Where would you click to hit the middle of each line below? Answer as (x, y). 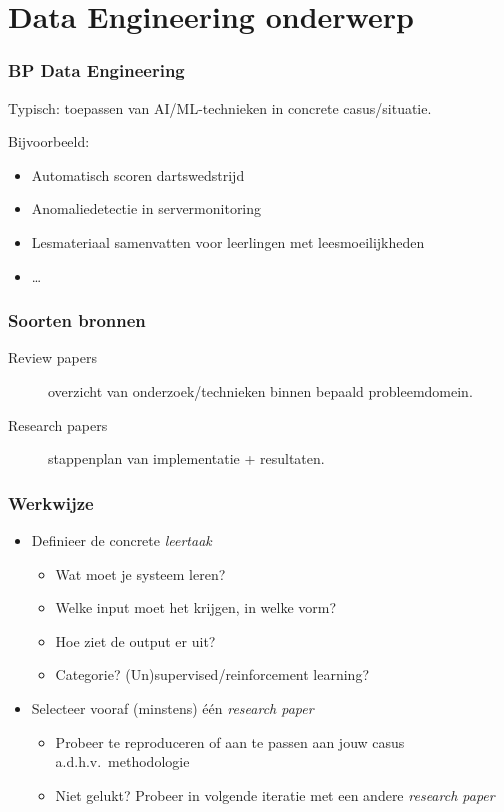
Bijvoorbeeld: (49, 141)
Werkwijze (51, 502)
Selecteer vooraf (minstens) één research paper (172, 707)
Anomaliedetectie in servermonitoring (146, 208)
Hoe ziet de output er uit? (135, 640)
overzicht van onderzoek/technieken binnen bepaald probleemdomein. (260, 390)
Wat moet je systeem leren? (140, 573)
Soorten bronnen (77, 320)
